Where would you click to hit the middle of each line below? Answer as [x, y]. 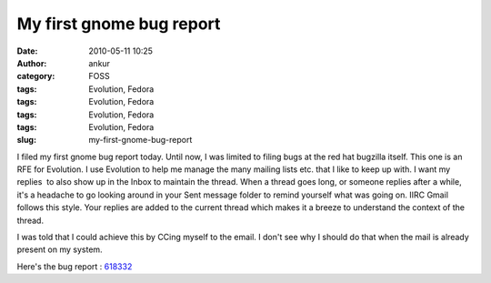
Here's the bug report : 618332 [75, 266]
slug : [26, 140]
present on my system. [60, 249]
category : [36, 76]
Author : [32, 63]
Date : [27, 51]
